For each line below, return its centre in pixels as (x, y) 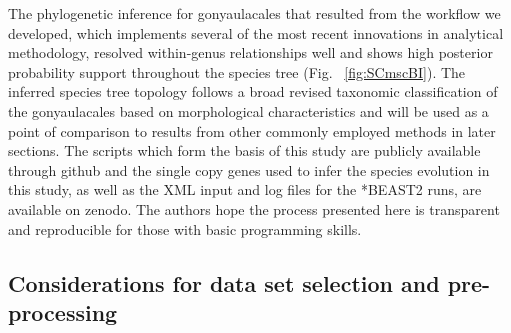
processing (63, 311)
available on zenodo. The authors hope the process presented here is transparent (254, 208)
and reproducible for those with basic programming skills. (185, 228)
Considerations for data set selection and (224, 282)
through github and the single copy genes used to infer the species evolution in (249, 169)
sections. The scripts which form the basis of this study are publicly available (244, 150)
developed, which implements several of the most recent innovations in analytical (256, 32)
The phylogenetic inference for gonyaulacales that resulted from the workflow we (254, 13)
